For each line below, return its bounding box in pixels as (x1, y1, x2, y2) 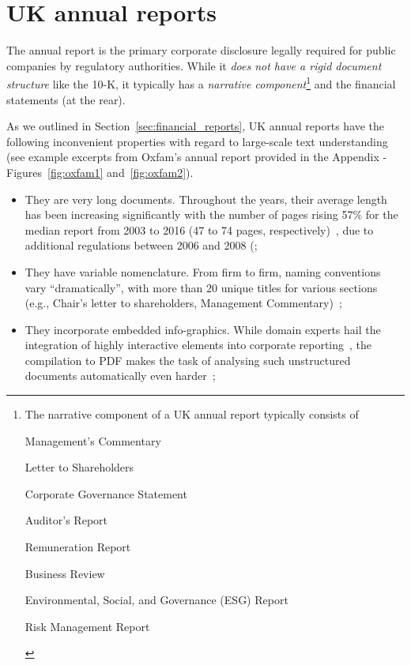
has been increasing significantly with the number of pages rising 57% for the (25, 206, 398, 223)
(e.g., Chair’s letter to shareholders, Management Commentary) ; (25, 295, 342, 311)
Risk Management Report (25, 618, 150, 634)
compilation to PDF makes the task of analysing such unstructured (25, 351, 351, 368)
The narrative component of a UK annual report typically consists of (25, 406, 359, 423)
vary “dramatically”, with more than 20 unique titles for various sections (25, 279, 378, 295)
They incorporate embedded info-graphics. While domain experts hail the (25, 321, 381, 337)
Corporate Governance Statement (25, 485, 187, 502)
